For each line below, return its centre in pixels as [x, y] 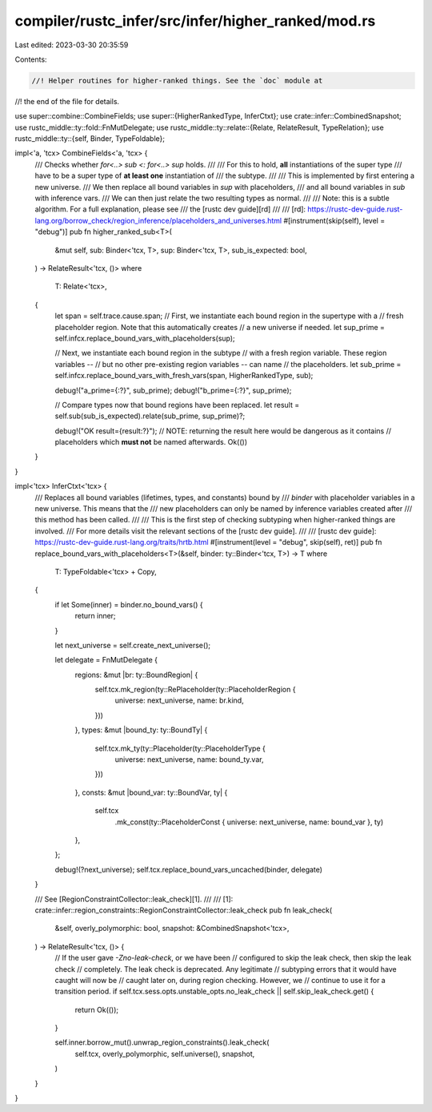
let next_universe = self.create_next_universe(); [133, 645]
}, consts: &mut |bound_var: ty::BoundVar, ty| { [151, 792]
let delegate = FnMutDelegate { [106, 660]
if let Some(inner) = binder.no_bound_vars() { [129, 604]
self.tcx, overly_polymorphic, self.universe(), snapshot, [165, 1054]
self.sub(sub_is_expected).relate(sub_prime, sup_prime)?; [150, 416]
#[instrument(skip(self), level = [334, 220]
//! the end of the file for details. [67, 101]
